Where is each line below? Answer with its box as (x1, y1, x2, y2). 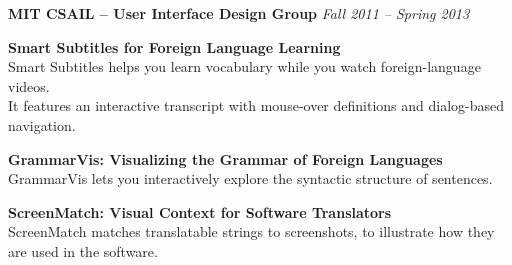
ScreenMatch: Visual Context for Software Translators (8, 201, 392, 222)
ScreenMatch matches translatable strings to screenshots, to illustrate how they (8, 221, 495, 242)
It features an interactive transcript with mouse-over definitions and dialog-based (8, 95, 505, 116)
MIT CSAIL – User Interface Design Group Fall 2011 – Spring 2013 (8, 3, 470, 23)
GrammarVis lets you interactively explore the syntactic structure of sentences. (8, 168, 493, 189)
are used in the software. (8, 240, 158, 261)
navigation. (8, 114, 76, 135)
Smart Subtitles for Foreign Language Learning (8, 36, 341, 57)
